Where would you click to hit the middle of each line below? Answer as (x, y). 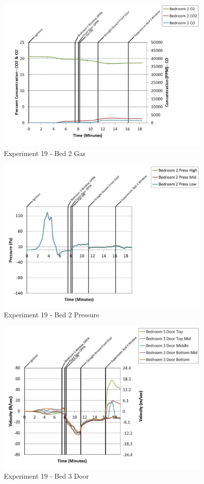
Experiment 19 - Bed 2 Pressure (52, 315)
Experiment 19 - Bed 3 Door (46, 476)
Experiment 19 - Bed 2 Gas (45, 153)
